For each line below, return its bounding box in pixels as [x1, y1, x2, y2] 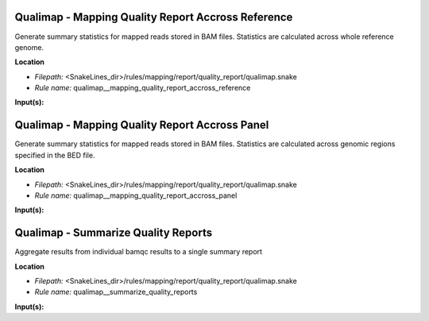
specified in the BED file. [14, 150, 95, 160]
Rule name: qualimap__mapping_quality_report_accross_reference [34, 83, 251, 93]
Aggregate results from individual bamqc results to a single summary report [14, 247, 262, 257]
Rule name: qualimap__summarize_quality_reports [34, 287, 198, 297]
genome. [14, 42, 44, 52]
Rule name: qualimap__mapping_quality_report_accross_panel [34, 191, 238, 200]
